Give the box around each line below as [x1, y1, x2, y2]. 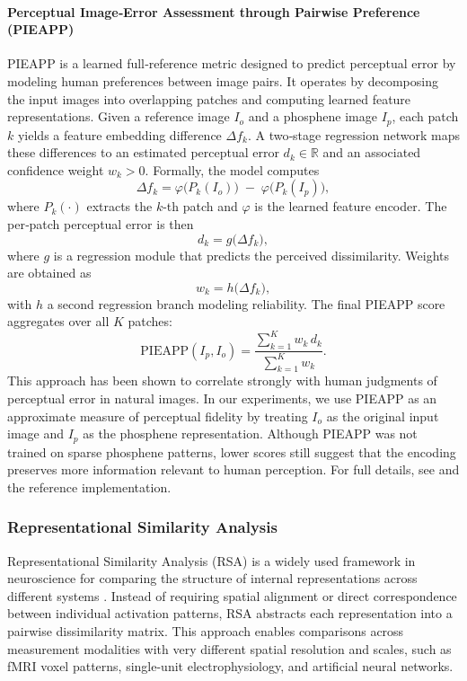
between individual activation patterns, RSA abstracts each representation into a [7, 604, 453, 623]
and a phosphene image [248, 107, 377, 126]
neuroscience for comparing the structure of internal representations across [7, 569, 418, 588]
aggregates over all [7, 312, 110, 331]
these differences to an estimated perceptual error [7, 143, 279, 162]
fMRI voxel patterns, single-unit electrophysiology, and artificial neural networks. [7, 657, 454, 676]
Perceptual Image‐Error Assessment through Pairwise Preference [7, 2, 420, 21]
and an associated [322, 143, 421, 162]
